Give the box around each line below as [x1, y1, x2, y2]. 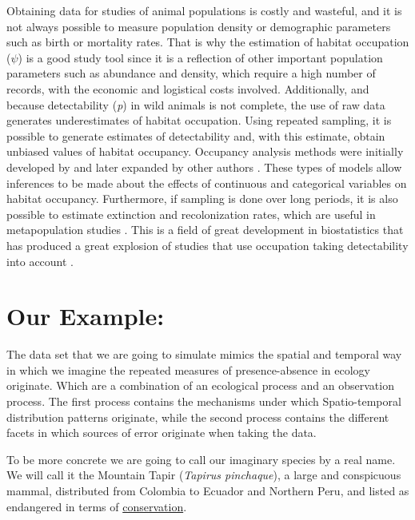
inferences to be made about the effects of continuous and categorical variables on [6, 174, 407, 191]
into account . [6, 252, 74, 269]
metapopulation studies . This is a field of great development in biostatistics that [6, 221, 404, 238]
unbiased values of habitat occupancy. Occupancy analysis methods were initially [6, 143, 404, 160]
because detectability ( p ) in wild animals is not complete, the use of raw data [6, 96, 385, 113]
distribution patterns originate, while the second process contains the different [6, 408, 389, 425]
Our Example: [6, 300, 165, 332]
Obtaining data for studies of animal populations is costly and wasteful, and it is [6, 2, 402, 18]
